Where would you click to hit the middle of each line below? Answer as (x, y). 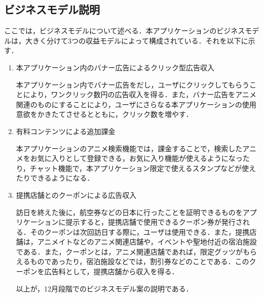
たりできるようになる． (55, 178)
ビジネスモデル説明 (52, 9)
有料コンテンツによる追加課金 (66, 131)
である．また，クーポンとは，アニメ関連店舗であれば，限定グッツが (129, 251)
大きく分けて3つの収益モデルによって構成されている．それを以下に (137, 40)
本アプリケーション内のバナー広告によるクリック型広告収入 (115, 67)
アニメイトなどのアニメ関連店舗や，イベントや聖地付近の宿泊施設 (147, 242)
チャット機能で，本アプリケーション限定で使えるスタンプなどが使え (143, 168)
